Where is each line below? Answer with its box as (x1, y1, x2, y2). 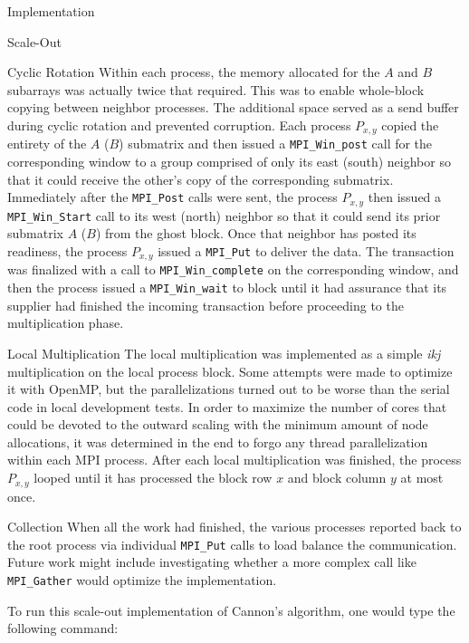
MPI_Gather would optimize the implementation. (7, 570, 277, 589)
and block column (287, 468, 387, 487)
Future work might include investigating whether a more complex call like (7, 552, 416, 571)
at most (400, 468, 444, 487)
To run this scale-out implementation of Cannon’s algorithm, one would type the (7, 600, 455, 619)
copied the (381, 115, 439, 134)
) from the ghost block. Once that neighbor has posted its (95, 224, 416, 243)
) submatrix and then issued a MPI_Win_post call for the (119, 134, 433, 153)
